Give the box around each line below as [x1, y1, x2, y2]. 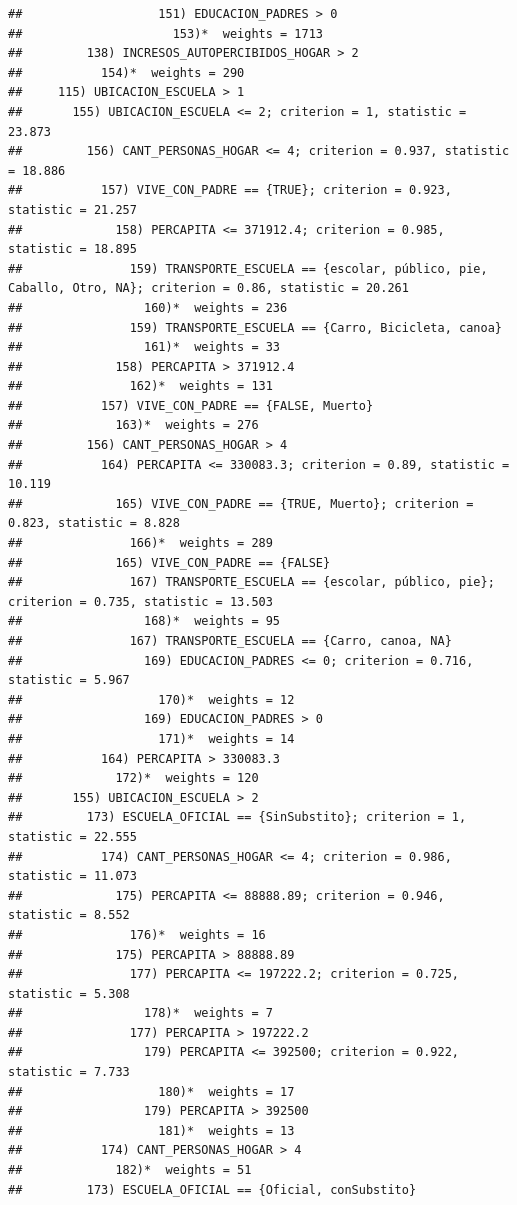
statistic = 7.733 [8, 1065, 130, 1080]
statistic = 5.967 [8, 673, 130, 688]
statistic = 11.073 [8, 869, 137, 884]
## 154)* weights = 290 [8, 65, 245, 80]
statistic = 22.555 [8, 829, 137, 844]
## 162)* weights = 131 [8, 379, 273, 394]
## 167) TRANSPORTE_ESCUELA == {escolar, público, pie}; [8, 575, 495, 590]
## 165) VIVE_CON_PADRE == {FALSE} [8, 555, 331, 570]
